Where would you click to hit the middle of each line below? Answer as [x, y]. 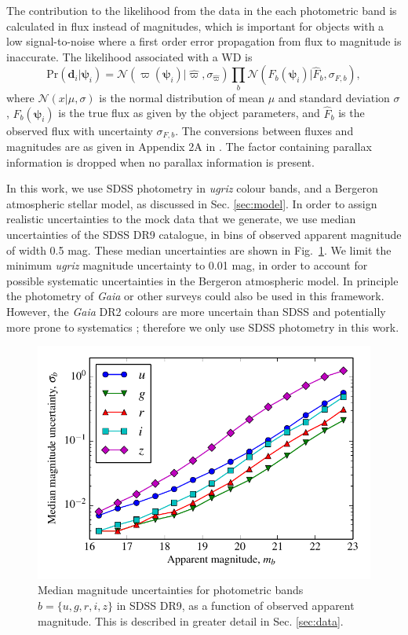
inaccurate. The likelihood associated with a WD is [129, 56]
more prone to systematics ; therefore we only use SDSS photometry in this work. [203, 327]
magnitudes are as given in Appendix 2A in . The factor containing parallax [189, 146]
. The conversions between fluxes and [264, 130]
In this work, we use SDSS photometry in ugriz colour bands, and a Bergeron [192, 188]
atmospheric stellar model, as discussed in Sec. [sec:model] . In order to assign [192, 203]
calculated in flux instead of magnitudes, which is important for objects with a [195, 26]
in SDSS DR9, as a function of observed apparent [235, 606]
